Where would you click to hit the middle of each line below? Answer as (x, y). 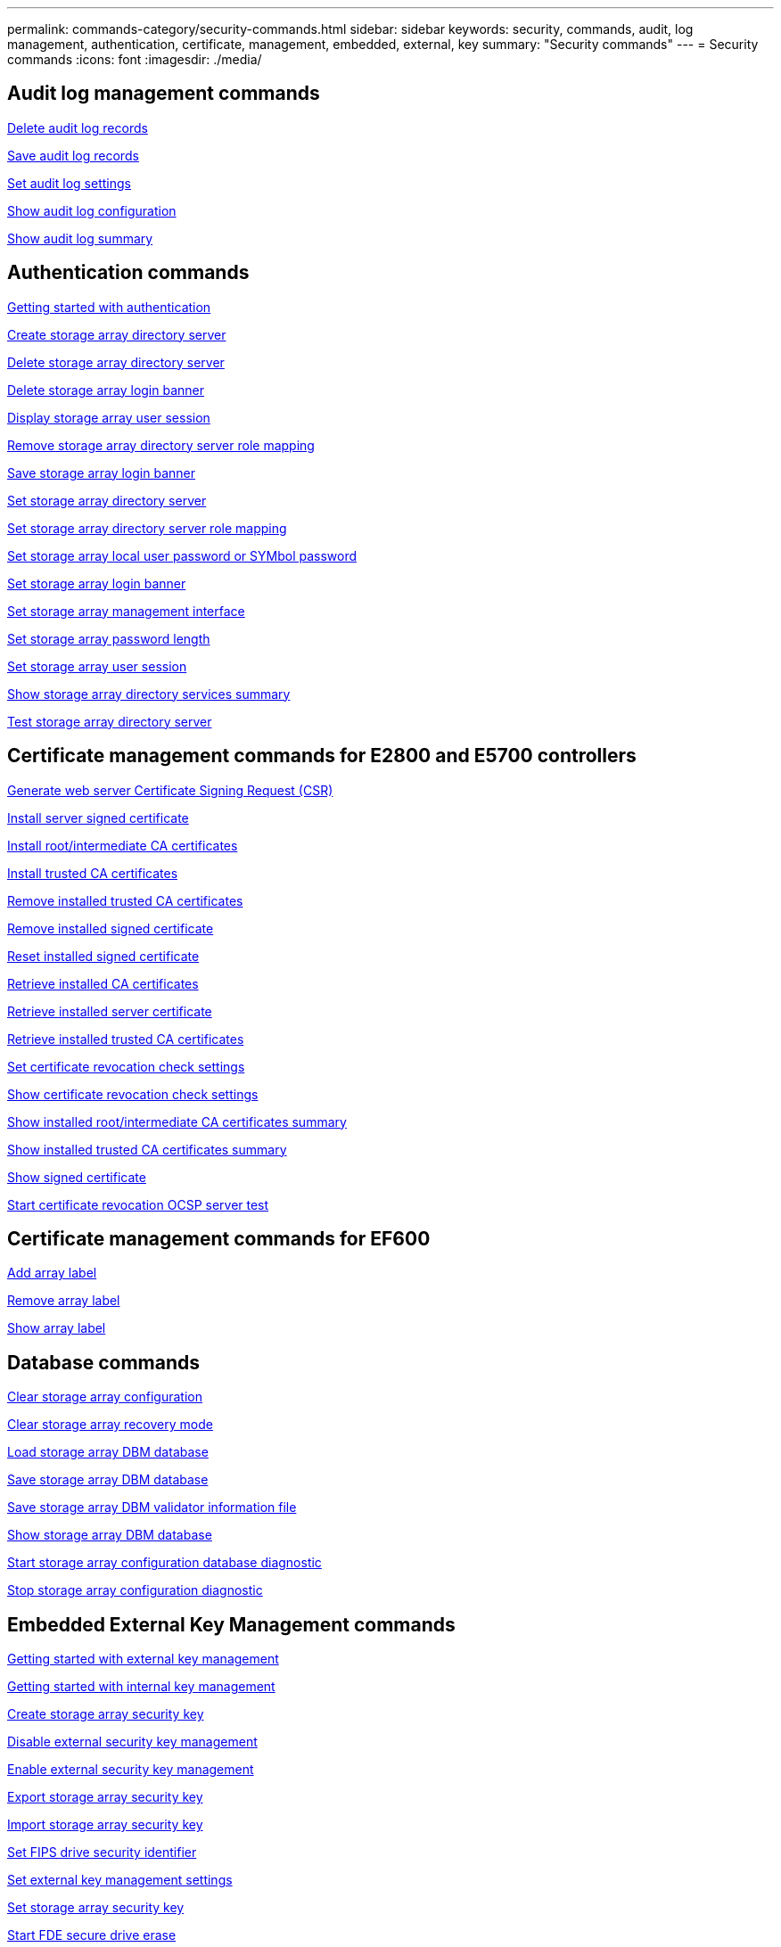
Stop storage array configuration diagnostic (135, 1590)
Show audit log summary (80, 238)
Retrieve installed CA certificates (103, 983)
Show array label (57, 1328)
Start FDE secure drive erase (92, 1935)
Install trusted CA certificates (93, 873)
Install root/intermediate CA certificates (123, 845)
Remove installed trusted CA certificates (125, 900)
